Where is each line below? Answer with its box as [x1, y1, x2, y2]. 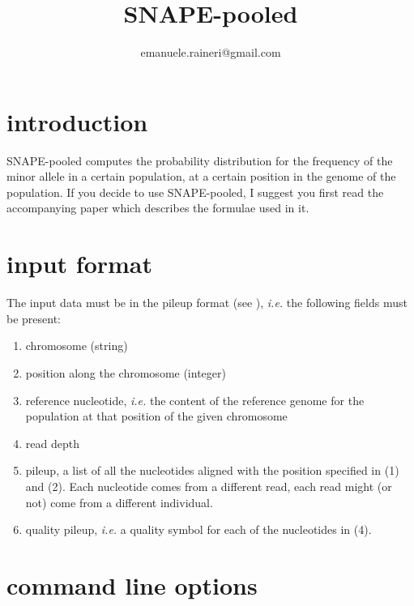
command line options [6, 568, 258, 601]
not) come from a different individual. [25, 493, 213, 510]
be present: [6, 309, 62, 326]
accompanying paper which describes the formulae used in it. [6, 199, 309, 216]
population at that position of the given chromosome [25, 408, 288, 425]
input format [6, 247, 153, 280]
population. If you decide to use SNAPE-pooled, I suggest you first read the [6, 183, 384, 200]
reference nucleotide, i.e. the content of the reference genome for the [25, 391, 365, 408]
